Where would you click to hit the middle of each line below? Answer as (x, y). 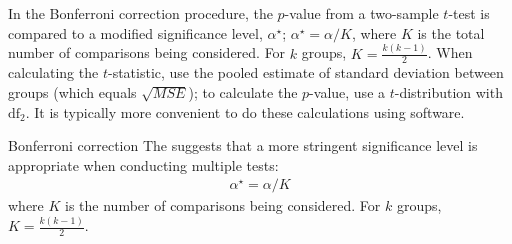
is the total (451, 32)
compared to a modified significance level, (135, 32)
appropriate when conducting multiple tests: (143, 164)
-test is (469, 13)
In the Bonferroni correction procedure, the (140, 13)
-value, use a (347, 91)
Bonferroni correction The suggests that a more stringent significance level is (243, 145)
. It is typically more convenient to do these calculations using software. (245, 111)
